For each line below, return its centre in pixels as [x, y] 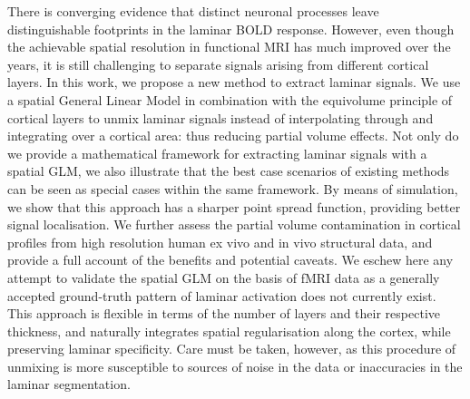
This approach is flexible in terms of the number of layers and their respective [224, 313]
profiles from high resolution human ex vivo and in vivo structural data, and [220, 242]
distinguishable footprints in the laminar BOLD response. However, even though [231, 29]
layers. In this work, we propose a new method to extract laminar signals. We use [234, 82]
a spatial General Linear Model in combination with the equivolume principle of [230, 99]
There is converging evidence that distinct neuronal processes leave [193, 11]
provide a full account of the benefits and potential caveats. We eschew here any [230, 260]
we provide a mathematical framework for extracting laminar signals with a [217, 153]
